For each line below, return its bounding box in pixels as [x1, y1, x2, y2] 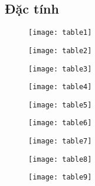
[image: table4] [28, 83, 92, 92]
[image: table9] [28, 173, 92, 182]
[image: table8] [28, 155, 92, 164]
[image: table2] [28, 46, 92, 55]
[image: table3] [28, 64, 92, 73]
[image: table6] [28, 119, 92, 128]
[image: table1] [28, 28, 92, 37]
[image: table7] [28, 137, 92, 146]
